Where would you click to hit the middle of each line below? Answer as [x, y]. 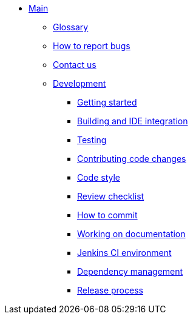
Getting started [107, 102]
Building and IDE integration [133, 121]
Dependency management [130, 271]
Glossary [71, 27]
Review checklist [111, 196]
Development [80, 83]
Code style [99, 177]
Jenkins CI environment [124, 253]
